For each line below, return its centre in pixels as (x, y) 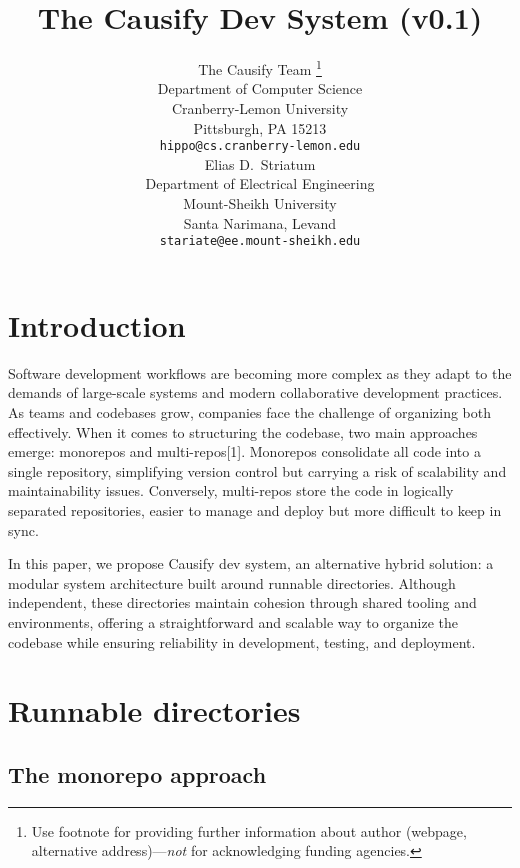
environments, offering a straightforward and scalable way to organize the (233, 621)
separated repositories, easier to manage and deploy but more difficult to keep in (255, 509)
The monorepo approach (137, 773)
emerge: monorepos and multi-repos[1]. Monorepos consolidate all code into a (244, 451)
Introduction (97, 324)
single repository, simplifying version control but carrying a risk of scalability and (257, 470)
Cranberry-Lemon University (260, 107)
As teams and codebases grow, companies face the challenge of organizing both (250, 411)
